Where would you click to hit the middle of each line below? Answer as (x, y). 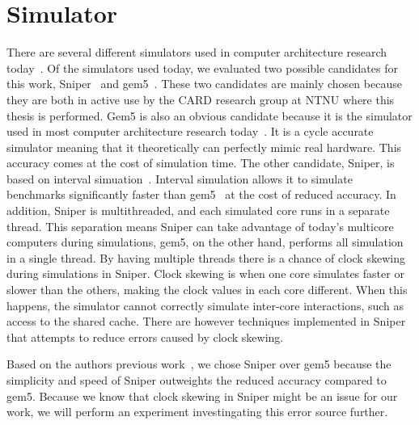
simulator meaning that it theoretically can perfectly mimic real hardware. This (204, 147)
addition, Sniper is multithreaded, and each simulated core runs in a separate (198, 210)
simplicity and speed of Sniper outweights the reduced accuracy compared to (197, 380)
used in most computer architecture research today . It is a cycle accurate (190, 131)
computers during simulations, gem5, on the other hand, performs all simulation (205, 242)
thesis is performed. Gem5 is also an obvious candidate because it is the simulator (209, 115)
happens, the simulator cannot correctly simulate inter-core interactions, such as (205, 305)
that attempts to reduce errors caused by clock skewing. (145, 337)
